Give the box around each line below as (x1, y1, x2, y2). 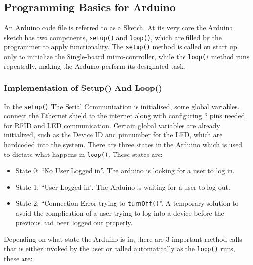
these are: (4, 253, 33, 263)
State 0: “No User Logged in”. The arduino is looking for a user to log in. (15, 165, 235, 176)
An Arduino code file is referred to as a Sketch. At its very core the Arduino (4, 22, 233, 33)
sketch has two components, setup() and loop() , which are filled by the (4, 32, 222, 42)
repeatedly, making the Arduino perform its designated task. (4, 61, 185, 71)
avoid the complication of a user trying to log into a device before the (15, 208, 224, 218)
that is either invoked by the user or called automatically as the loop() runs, (4, 243, 235, 253)
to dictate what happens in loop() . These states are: (4, 149, 163, 159)
